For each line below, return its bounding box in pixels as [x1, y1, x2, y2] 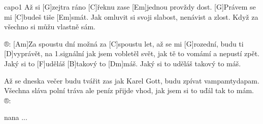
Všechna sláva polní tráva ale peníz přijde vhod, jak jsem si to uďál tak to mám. [4, 85, 254, 96]
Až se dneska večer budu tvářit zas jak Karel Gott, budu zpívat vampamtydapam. [4, 75, 259, 86]
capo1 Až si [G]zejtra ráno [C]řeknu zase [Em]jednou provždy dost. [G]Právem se [4, 2, 256, 12]
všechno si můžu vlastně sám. [4, 21, 95, 32]
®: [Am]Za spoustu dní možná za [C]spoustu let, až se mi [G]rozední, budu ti [4, 38, 244, 49]
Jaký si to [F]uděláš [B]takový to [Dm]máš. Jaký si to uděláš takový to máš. [4, 58, 241, 68]
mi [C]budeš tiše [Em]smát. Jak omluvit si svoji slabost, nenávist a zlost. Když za [4, 11, 258, 22]
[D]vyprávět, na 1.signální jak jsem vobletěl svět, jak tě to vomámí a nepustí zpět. [4, 48, 259, 59]
